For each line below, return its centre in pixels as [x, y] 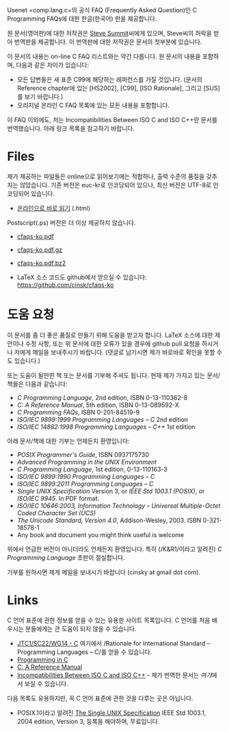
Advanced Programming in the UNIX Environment [87, 462]
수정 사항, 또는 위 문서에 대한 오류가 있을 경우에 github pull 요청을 [112, 343]
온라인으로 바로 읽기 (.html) [54, 208]
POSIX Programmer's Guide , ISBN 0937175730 [83, 454]
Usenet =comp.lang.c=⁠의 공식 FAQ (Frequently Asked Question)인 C [102, 10]
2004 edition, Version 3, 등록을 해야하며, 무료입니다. [88, 721]
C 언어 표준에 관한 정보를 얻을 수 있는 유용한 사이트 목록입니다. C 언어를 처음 [109, 620]
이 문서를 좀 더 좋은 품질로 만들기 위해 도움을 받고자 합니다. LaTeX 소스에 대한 [110, 335]
